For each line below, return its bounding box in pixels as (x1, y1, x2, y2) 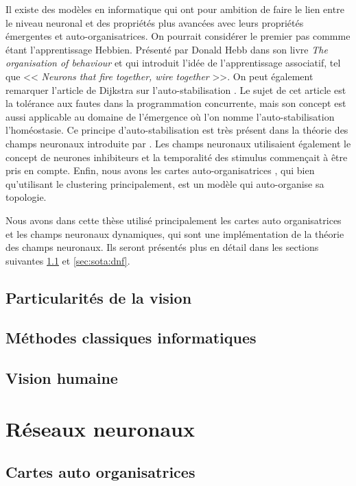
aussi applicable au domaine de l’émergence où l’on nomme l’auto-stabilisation (5, 109, 335, 123)
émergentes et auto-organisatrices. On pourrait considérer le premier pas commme (5, 29, 351, 43)
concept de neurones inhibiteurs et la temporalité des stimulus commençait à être (5, 149, 348, 164)
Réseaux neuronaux (5, 414, 195, 442)
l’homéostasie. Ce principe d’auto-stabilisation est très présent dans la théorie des (5, 123, 348, 137)
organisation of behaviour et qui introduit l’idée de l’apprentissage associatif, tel (5, 56, 341, 70)
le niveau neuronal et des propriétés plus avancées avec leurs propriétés (5, 15, 304, 29)
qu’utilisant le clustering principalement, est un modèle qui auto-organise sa (5, 176, 324, 191)
